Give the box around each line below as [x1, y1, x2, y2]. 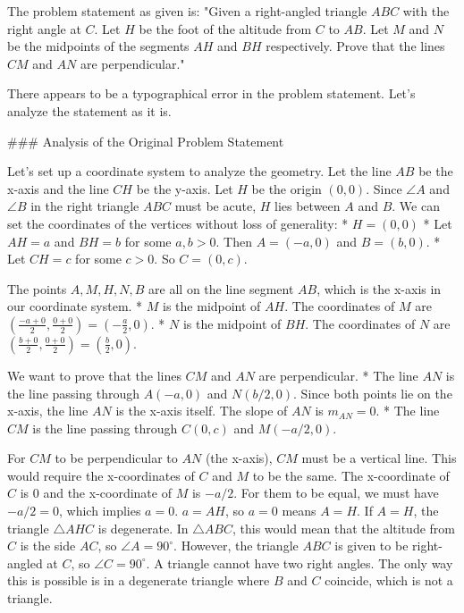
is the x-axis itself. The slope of [115, 401, 288, 420]
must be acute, [174, 197, 257, 215]
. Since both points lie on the [293, 383, 452, 402]
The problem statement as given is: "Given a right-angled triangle [7, 2, 367, 20]
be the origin [251, 179, 322, 197]
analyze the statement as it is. [7, 101, 172, 120]
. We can [392, 197, 440, 215]
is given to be [334, 536, 409, 555]
